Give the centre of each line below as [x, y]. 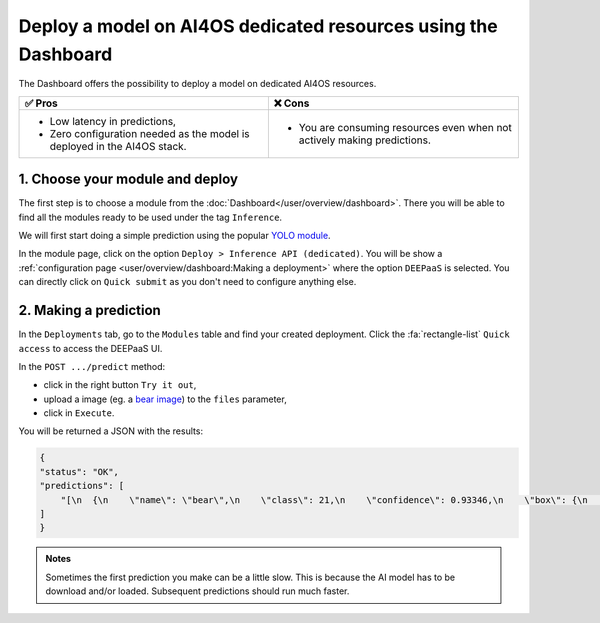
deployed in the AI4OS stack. [118, 146]
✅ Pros [41, 103]
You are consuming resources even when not [405, 127]
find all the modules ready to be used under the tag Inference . [150, 217]
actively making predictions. [365, 140]
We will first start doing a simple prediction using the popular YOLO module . [174, 236]
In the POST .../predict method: [92, 366]
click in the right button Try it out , [120, 385]
